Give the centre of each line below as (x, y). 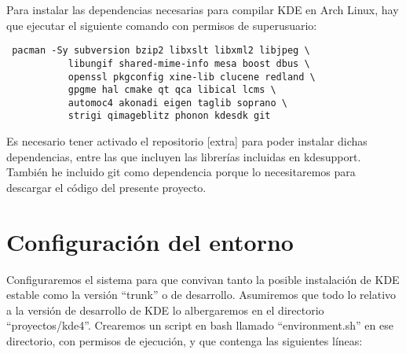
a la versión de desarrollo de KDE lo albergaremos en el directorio (165, 310)
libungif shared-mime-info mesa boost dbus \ (189, 63)
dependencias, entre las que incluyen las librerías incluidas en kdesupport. (184, 156)
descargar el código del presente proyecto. (106, 187)
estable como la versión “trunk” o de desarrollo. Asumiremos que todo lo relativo (201, 295)
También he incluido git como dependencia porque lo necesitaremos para (181, 172)
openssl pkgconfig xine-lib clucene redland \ (192, 77)
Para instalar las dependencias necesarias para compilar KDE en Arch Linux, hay (203, 9)
